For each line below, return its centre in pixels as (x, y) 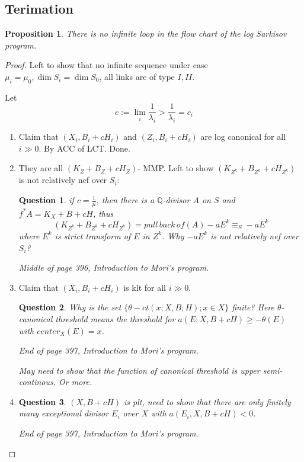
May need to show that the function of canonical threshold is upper (139, 370)
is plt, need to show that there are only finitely (207, 401)
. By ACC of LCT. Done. (84, 148)
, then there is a (125, 200)
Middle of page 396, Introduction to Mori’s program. (114, 267)
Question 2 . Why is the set (70, 307)
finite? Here (253, 307)
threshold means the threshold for (115, 318)
